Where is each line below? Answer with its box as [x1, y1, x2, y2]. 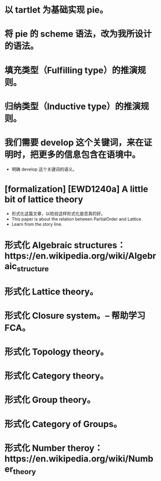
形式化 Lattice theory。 [4, 286, 98, 297]
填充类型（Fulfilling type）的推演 [4, 65, 138, 76]
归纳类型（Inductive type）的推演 [4, 101, 141, 112]
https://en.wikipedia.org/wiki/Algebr [4, 250, 156, 261]
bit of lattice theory [4, 194, 83, 205]
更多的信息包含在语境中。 [38, 149, 141, 160]
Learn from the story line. [11, 221, 63, 227]
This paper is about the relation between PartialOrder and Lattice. [11, 216, 143, 222]
